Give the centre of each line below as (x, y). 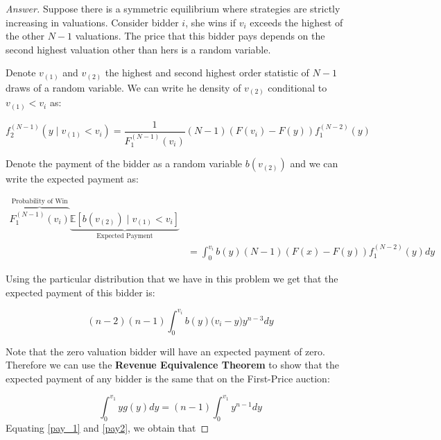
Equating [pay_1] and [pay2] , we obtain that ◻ (107, 427)
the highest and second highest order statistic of (207, 73)
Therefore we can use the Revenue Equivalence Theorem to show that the (172, 365)
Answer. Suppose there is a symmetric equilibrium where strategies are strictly (173, 8)
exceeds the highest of (296, 22)
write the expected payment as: (72, 179)
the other (25, 36)
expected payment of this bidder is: (80, 292)
